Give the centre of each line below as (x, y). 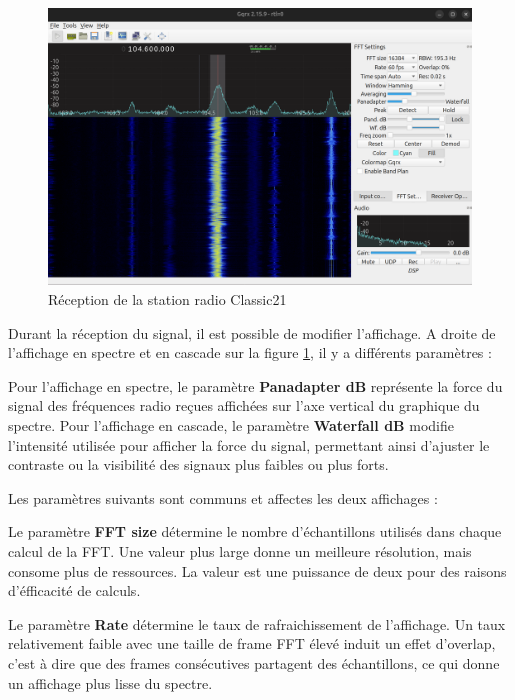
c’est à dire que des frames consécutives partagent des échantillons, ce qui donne (254, 662)
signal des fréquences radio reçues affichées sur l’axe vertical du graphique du (244, 405)
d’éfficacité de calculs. (74, 590)
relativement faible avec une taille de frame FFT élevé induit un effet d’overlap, (252, 643)
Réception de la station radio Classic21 (167, 299)
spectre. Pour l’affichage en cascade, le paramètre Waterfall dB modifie (231, 424)
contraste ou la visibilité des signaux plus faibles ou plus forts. (198, 464)
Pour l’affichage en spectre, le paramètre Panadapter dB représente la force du (255, 385)
